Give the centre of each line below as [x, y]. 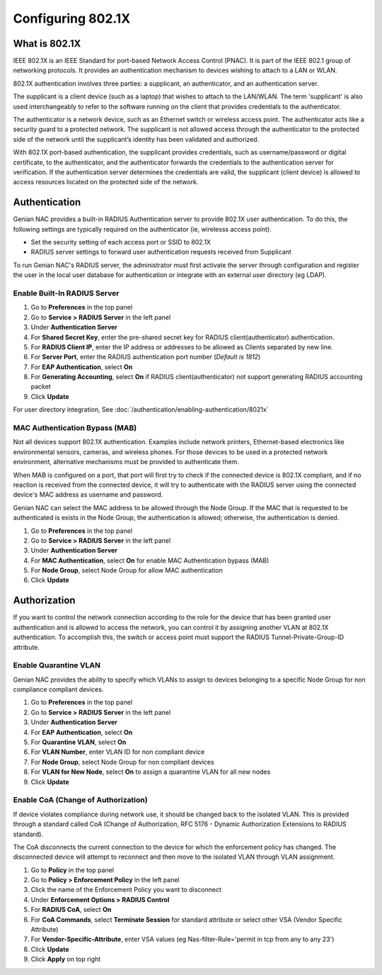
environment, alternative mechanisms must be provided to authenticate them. [126, 462]
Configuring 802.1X [72, 18]
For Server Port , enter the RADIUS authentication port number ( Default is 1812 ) [146, 357]
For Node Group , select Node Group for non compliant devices [123, 762]
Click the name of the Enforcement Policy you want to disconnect [126, 890]
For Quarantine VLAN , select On [79, 742]
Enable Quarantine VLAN [57, 665]
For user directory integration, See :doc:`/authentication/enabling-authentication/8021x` [141, 410]
